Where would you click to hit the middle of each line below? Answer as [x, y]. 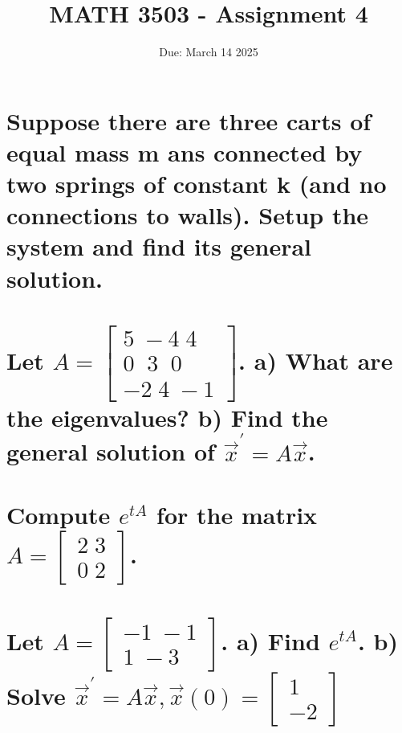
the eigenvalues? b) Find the [167, 418]
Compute [59, 515]
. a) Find [270, 640]
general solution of [111, 451]
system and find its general [159, 246]
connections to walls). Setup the [188, 215]
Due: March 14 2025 [209, 52]
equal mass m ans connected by [185, 152]
